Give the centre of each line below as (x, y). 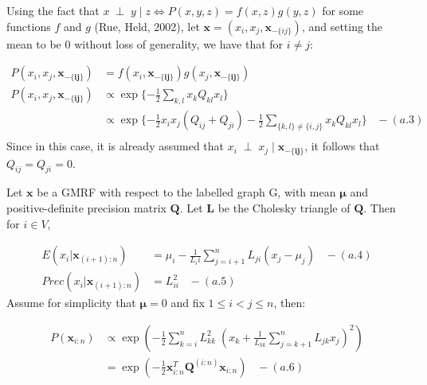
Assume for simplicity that (71, 303)
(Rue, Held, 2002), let (147, 26)
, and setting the (342, 26)
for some (343, 10)
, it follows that (342, 146)
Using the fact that (53, 10)
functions (29, 26)
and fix (188, 303)
